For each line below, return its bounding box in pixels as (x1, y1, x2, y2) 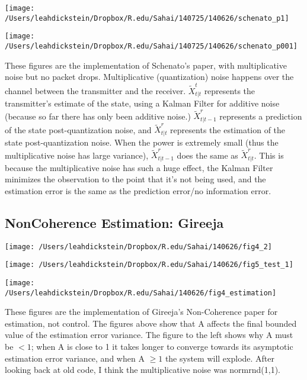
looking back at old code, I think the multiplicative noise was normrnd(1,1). (5, 363, 280, 376)
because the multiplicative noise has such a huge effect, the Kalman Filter (5, 161, 273, 173)
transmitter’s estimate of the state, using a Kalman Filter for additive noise (5, 96, 280, 109)
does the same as (177, 149, 238, 161)
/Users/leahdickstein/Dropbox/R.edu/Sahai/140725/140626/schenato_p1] (5, 14, 289, 22)
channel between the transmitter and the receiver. (5, 84, 186, 96)
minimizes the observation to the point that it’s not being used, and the (5, 173, 266, 185)
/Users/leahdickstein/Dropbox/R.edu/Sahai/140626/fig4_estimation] (5, 288, 277, 297)
